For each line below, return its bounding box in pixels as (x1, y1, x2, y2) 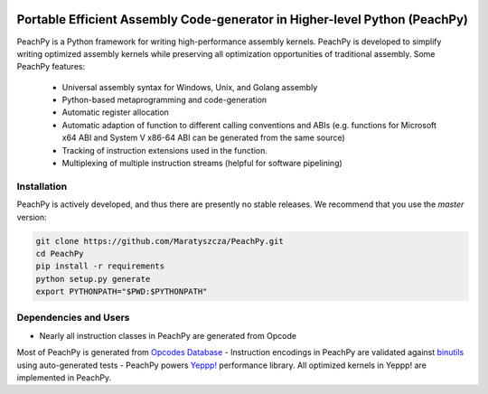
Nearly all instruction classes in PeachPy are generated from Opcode (39, 330, 297, 341)
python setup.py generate (35, 274, 151, 284)
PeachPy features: (16, 61, 86, 72)
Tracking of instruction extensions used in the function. (61, 145, 268, 155)
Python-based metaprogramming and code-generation (61, 95, 267, 106)
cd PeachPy (35, 249, 84, 258)
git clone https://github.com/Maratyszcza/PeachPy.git (35, 236, 284, 246)
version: (16, 211, 47, 222)
